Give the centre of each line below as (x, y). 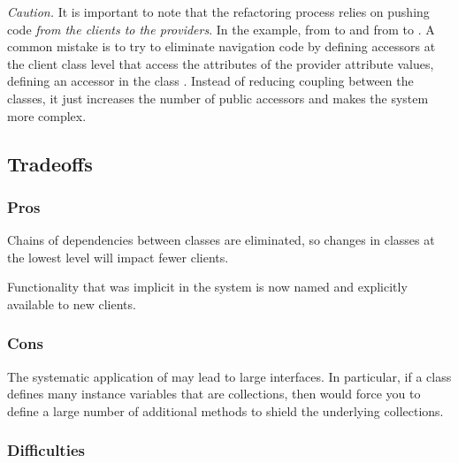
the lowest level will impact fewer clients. (118, 257)
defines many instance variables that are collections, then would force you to (214, 394)
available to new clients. (72, 304)
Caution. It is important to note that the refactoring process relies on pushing (218, 11)
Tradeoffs (50, 163)
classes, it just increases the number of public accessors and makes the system (218, 98)
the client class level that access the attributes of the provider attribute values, (221, 63)
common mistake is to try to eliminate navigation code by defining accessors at (221, 46)
